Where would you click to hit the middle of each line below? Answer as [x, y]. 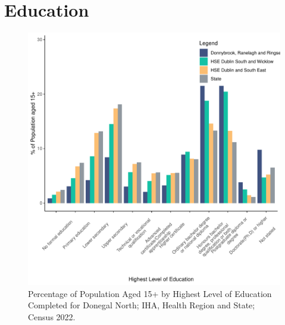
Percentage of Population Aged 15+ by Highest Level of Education [150, 293]
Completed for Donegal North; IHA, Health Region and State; [142, 305]
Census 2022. [52, 316]
